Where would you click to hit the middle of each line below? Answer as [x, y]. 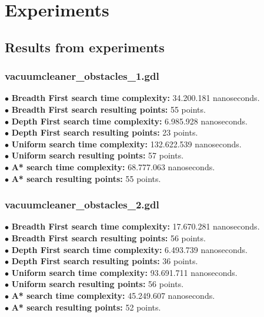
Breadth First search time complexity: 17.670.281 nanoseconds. [136, 226]
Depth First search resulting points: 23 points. [105, 132]
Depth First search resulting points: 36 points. [105, 261]
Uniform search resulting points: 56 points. [98, 284]
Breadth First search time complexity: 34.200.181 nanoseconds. [136, 98]
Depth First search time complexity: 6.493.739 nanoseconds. [129, 249]
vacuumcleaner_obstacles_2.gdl [82, 205]
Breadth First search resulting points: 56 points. [108, 237]
